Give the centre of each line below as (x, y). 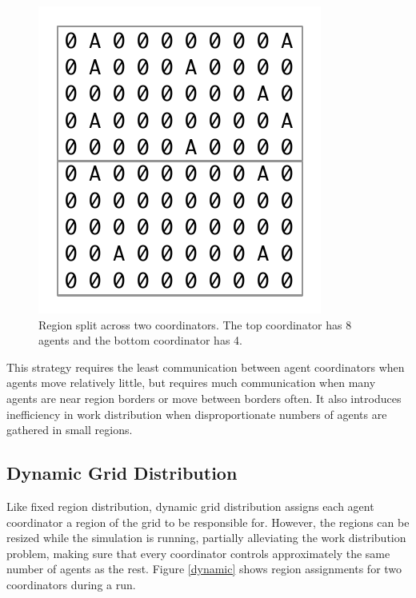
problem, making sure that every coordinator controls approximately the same (198, 553)
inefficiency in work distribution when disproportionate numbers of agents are (197, 414)
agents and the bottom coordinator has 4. (140, 340)
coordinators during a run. (71, 584)
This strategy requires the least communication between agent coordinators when (206, 367)
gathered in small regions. (70, 430)
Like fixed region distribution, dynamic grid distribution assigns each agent (190, 506)
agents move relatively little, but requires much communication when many (191, 383)
